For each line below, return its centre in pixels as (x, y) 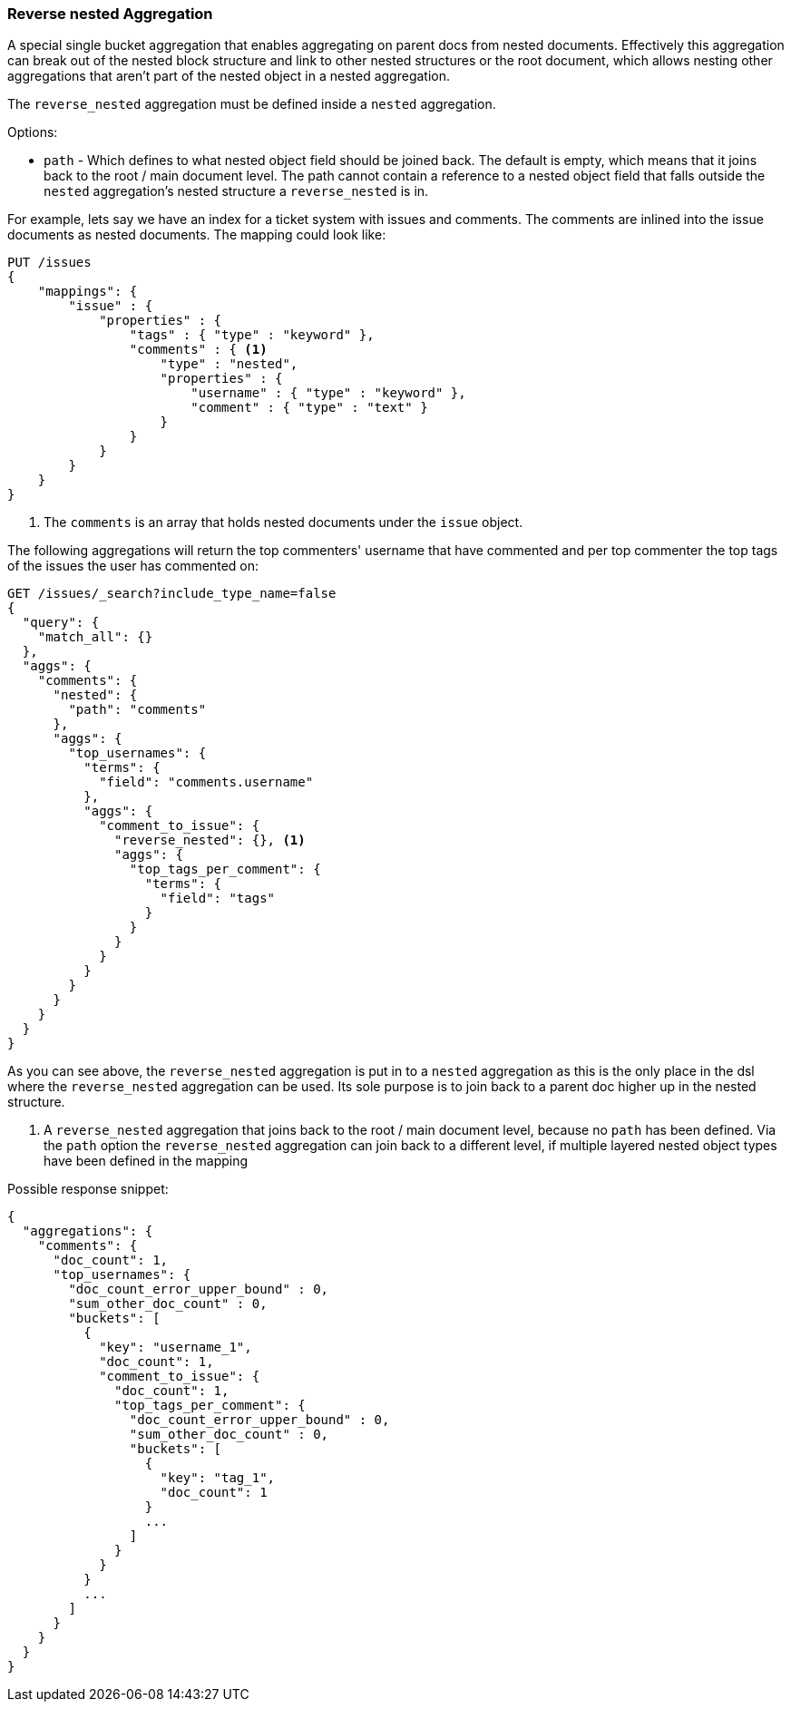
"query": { (61, 623)
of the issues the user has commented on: (133, 566)
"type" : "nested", (229, 364)
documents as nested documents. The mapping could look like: (197, 235)
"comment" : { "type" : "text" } (309, 408)
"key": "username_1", (176, 1348)
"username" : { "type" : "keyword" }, (328, 393)
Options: (33, 132)
